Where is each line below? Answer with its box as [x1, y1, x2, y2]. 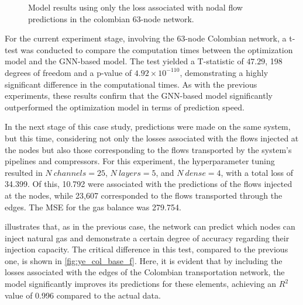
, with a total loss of [221, 166, 294, 178]
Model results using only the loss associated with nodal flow [28, 1, 243, 13]
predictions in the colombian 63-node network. [28, 12, 194, 25]
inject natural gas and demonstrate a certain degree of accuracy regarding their [5, 231, 290, 244]
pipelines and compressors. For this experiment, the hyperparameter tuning [5, 155, 275, 167]
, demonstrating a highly [180, 66, 268, 78]
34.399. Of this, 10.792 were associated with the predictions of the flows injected [5, 178, 292, 190]
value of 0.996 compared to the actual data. [5, 289, 161, 301]
